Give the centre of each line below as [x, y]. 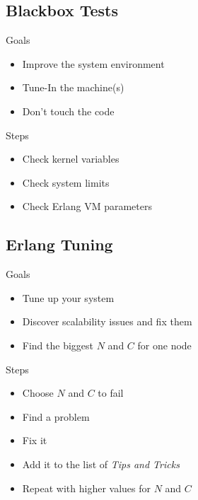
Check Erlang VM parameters [87, 206]
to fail [111, 393]
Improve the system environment [93, 63]
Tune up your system [68, 297]
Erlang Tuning [59, 244]
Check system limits [66, 182]
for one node [164, 345]
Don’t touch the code [68, 111]
